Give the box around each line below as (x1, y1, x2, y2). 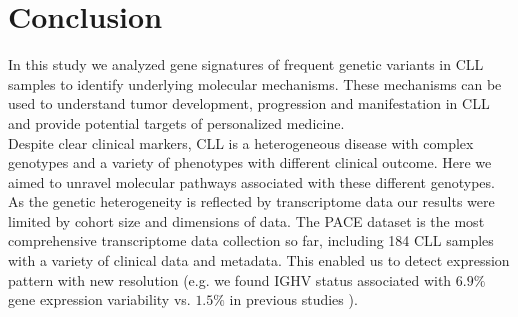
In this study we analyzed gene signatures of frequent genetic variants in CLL (8, 54, 484, 75)
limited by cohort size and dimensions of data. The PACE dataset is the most (8, 210, 485, 231)
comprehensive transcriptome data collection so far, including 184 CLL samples (8, 230, 494, 251)
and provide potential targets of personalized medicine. (8, 112, 345, 133)
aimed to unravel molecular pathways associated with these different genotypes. (8, 171, 495, 192)
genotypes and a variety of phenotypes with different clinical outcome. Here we (8, 152, 492, 173)
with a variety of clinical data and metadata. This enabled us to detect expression (8, 250, 510, 271)
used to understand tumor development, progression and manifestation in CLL (8, 93, 490, 114)
